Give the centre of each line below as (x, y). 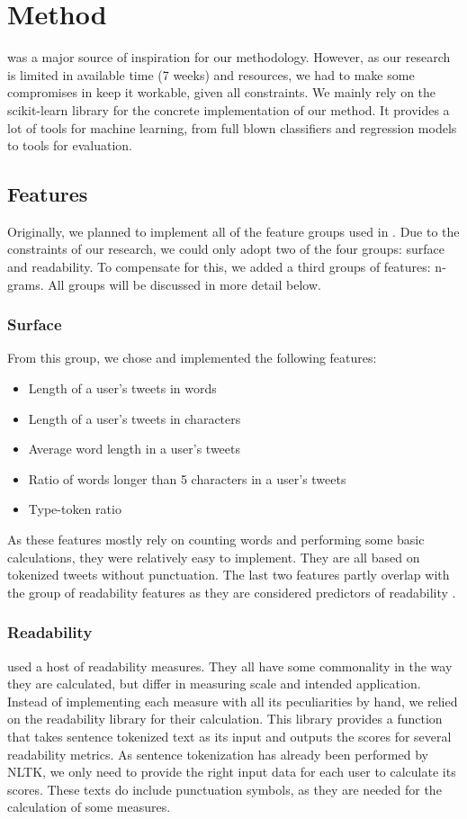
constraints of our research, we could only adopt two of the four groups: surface (226, 249)
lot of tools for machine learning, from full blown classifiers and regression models (232, 127)
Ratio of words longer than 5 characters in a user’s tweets (187, 478)
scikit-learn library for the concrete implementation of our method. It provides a (229, 109)
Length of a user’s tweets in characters (135, 418)
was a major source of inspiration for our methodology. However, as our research (229, 57)
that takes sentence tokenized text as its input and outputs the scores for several (229, 737)
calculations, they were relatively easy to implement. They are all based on (214, 557)
